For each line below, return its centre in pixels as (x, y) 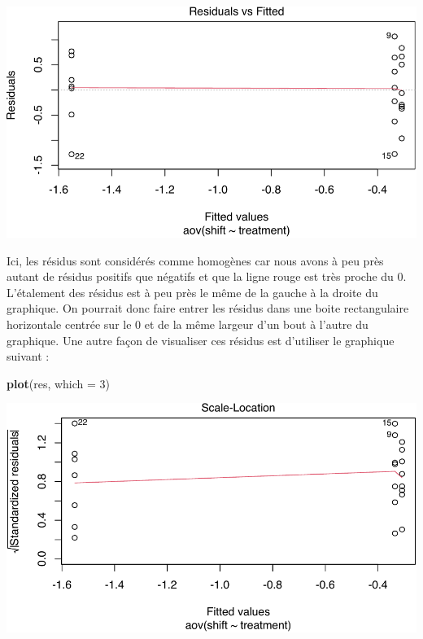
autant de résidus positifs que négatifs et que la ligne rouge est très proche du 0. (207, 276)
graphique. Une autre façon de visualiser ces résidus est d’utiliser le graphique (201, 340)
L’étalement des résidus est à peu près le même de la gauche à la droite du (192, 292)
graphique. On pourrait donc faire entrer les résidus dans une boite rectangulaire (208, 308)
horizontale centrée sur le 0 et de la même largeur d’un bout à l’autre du (188, 324)
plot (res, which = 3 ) (59, 383)
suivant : (28, 356)
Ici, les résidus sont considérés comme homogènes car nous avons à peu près (195, 260)
